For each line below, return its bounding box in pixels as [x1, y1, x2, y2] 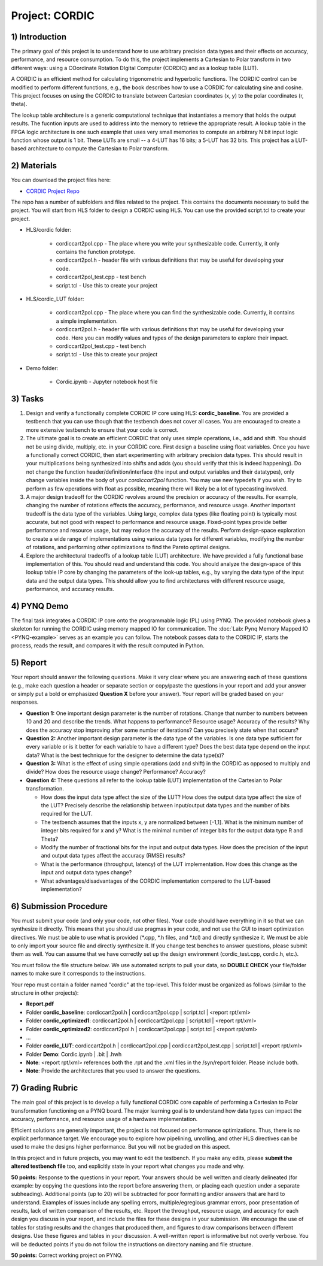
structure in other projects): [11, 989, 79, 997]
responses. [11, 698, 39, 706]
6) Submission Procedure [11, 901, 108, 911]
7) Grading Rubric [11, 1083, 78, 1093]
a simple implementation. [56, 317, 118, 325]
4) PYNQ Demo [11, 601, 69, 611]
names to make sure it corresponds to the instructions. [11, 970, 146, 977]
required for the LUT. [41, 810, 93, 817]
